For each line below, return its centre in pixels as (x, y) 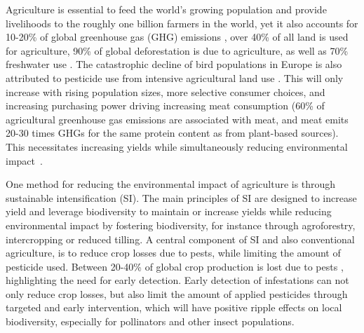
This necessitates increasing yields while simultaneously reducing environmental (177, 146)
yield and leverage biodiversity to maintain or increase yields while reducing (169, 211)
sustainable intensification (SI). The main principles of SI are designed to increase (181, 197)
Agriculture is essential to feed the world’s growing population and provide (166, 9)
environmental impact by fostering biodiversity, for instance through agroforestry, (181, 225)
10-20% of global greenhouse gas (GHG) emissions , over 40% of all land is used (177, 37)
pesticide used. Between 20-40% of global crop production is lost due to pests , (175, 266)
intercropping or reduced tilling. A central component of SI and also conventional (180, 239)
